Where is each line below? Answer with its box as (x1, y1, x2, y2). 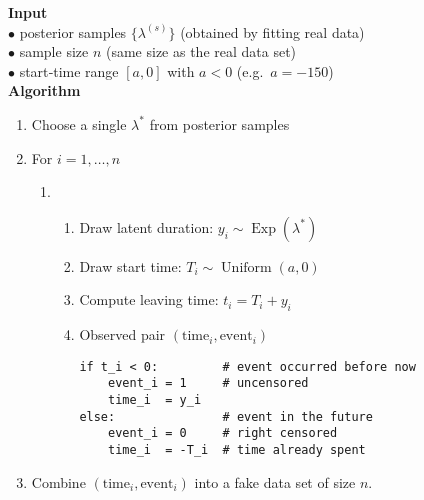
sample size (19, 41, 89, 62)
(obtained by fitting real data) (180, 21, 365, 42)
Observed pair (79, 324, 166, 345)
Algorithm (8, 80, 81, 101)
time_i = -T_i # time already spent (108, 443, 366, 458)
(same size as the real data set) (105, 41, 297, 62)
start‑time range (19, 60, 119, 81)
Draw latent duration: (79, 216, 214, 237)
